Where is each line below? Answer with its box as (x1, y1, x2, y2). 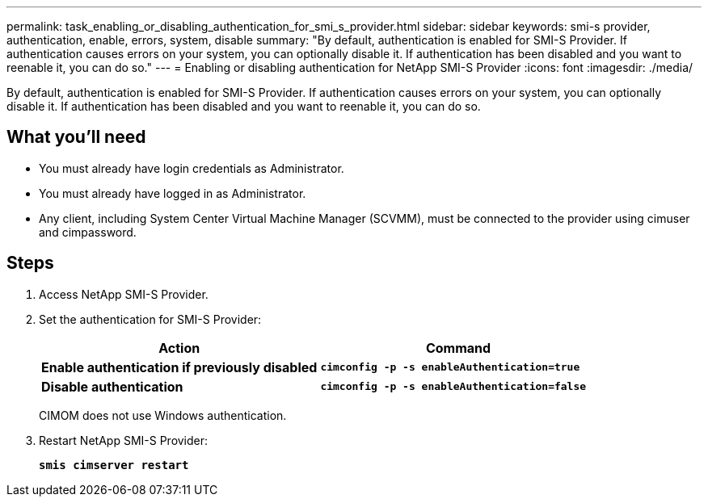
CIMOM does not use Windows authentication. (39, 408, 287, 422)
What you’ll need (6, 127, 146, 148)
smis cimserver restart (39, 458, 189, 472)
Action (158, 339, 200, 356)
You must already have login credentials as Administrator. (39, 161, 344, 175)
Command (425, 339, 491, 356)
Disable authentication (41, 378, 183, 395)
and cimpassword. (39, 224, 137, 239)
